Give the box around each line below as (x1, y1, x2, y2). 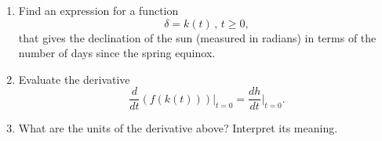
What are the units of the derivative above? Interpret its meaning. (18, 120, 338, 136)
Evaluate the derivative (18, 70, 130, 87)
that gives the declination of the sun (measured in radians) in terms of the (18, 29, 377, 45)
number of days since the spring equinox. (18, 45, 216, 61)
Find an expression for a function (18, 2, 179, 18)
